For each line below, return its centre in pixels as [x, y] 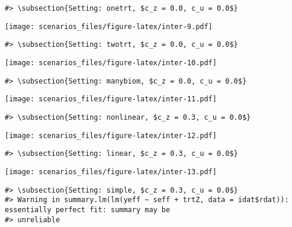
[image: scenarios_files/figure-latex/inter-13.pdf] [111, 172]
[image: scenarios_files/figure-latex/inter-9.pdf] [109, 26]
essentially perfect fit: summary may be [88, 210]
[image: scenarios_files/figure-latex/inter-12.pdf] [111, 135]
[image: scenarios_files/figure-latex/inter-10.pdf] [111, 63]
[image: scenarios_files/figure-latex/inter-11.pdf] [111, 99]
